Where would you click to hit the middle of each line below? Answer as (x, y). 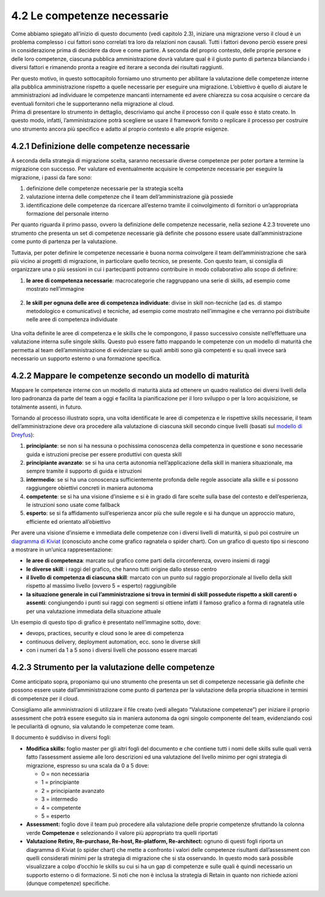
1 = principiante (60, 782)
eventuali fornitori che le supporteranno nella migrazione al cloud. (93, 104)
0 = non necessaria (65, 774)
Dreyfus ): (23, 435)
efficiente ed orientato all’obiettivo (68, 521)
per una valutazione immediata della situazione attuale (94, 611)
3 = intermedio (60, 799)
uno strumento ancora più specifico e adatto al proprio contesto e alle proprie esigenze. (120, 129)
